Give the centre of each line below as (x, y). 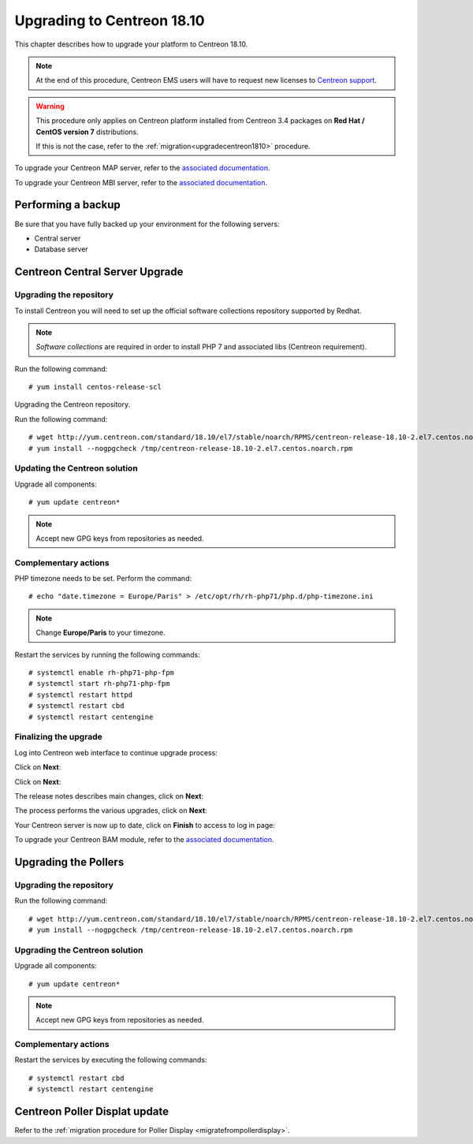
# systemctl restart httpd (81, 695)
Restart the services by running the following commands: (107, 654)
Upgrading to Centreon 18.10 (110, 20)
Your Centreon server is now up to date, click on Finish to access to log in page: (145, 825)
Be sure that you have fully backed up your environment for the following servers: (147, 224)
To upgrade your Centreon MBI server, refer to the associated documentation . (141, 182)
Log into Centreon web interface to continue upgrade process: (116, 752)
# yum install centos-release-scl (95, 387)
